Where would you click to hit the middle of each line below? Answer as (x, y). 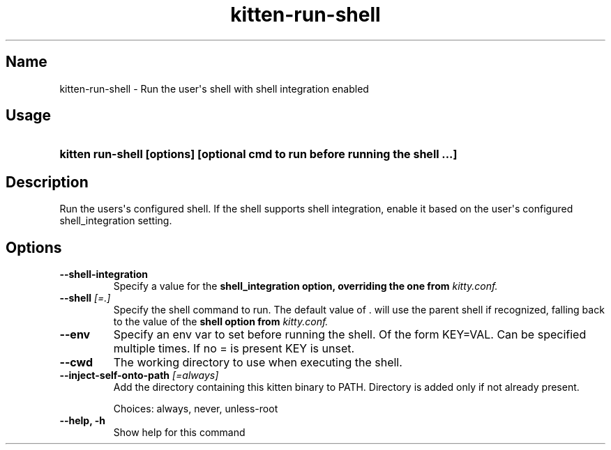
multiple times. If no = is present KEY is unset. (234, 349)
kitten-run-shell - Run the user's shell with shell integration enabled (214, 88)
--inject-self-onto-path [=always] (139, 375)
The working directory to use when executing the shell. (258, 363)
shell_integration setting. (116, 221)
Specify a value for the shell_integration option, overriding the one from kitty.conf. (305, 286)
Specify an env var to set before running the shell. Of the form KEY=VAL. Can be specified (350, 335)
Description (47, 182)
